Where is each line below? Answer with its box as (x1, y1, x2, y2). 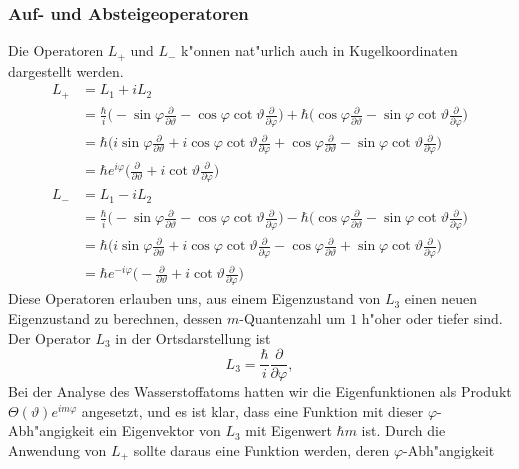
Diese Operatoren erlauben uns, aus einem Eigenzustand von (8, 288, 381, 309)
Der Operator (8, 327, 91, 348)
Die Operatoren (8, 40, 104, 61)
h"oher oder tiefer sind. (361, 307, 503, 328)
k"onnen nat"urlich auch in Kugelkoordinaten (181, 40, 458, 61)
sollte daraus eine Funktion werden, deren (133, 440, 390, 461)
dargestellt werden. (8, 60, 124, 81)
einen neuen (404, 288, 478, 309)
